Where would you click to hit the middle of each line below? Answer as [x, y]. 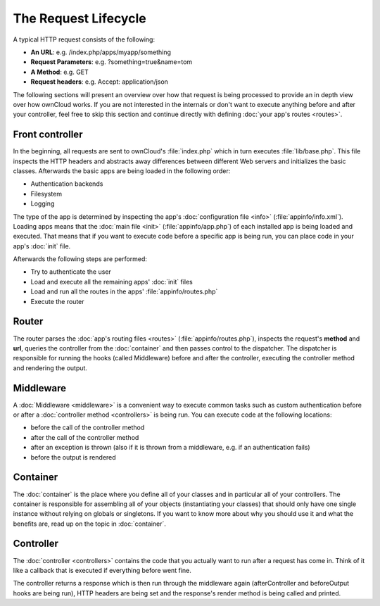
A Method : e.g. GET [60, 72]
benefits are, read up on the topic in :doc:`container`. [90, 524]
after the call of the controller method [85, 437]
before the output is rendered [73, 457]
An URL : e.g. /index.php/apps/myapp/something [101, 52]
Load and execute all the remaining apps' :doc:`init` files [112, 282]
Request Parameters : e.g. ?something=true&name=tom [112, 62]
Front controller [48, 135]
